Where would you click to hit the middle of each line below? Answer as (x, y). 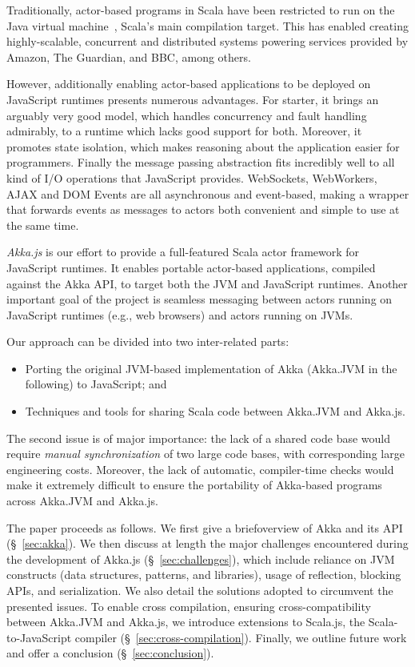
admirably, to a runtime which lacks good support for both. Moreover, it (184, 131)
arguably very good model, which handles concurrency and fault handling (187, 115)
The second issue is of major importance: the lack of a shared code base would (199, 438)
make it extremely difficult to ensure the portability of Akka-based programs (194, 485)
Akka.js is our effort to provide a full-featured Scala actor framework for (183, 252)
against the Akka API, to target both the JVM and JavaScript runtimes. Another (207, 283)
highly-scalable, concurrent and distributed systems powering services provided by (207, 41)
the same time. (43, 225)
